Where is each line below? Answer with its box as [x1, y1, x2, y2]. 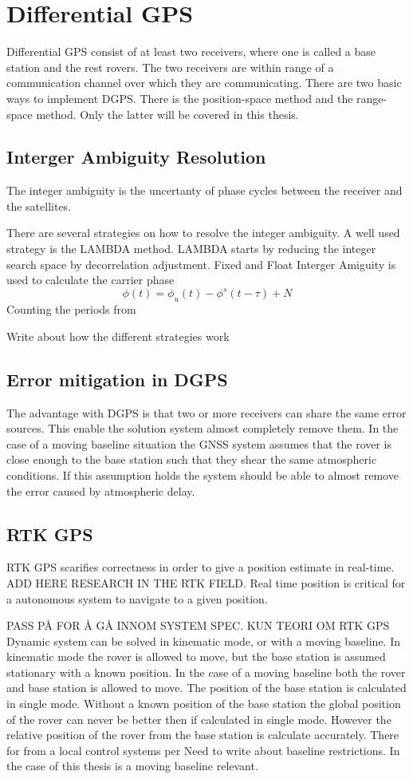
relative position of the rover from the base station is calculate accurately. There [6, 726, 399, 743]
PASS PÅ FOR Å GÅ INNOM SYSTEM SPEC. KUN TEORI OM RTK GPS [6, 617, 390, 634]
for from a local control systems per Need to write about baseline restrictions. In [6, 741, 400, 758]
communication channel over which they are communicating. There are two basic [6, 74, 402, 91]
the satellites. [6, 197, 72, 214]
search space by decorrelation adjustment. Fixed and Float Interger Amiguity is [6, 255, 396, 272]
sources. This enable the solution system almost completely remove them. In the [6, 420, 399, 437]
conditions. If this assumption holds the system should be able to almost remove [6, 466, 399, 483]
